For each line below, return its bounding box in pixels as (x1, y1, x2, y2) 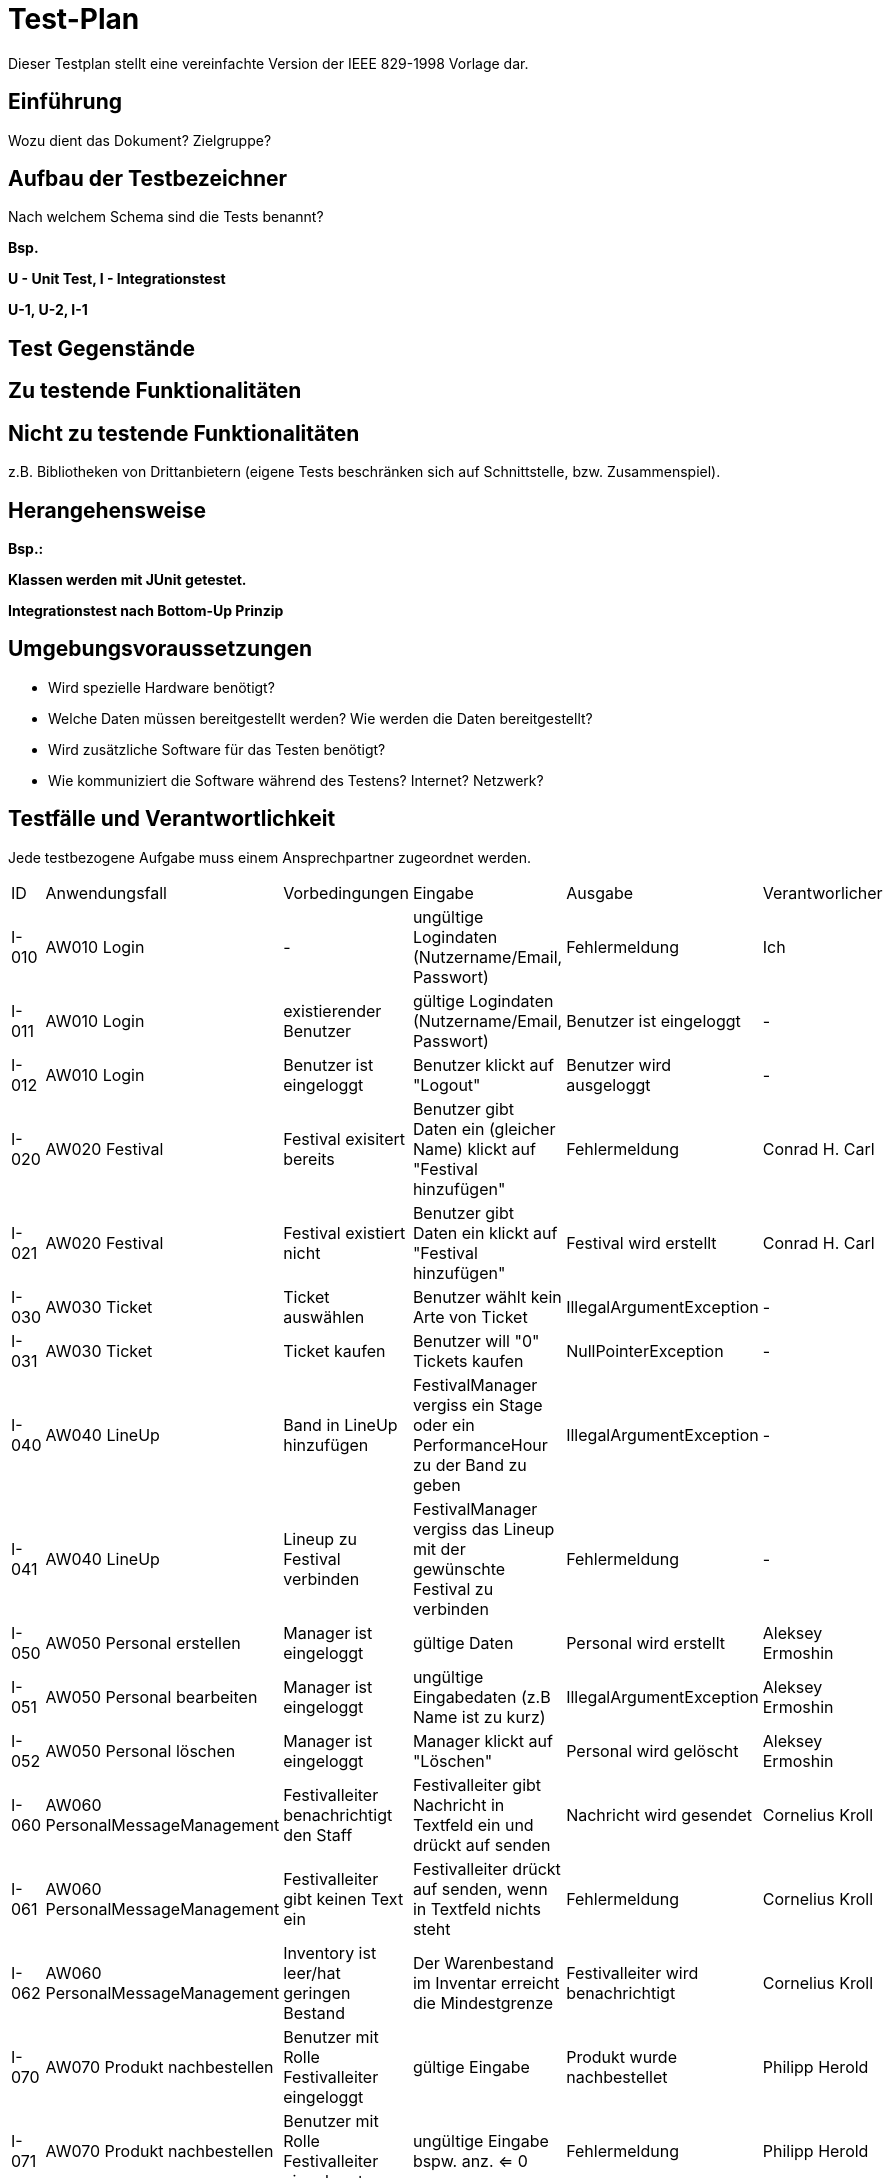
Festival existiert (283, 1222, 406, 1243)
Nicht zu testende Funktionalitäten (8, 420, 360, 446)
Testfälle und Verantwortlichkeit (8, 806, 336, 832)
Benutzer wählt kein (412, 1286, 562, 1307)
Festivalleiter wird (566, 1962, 699, 1983)
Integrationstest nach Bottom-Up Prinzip (8, 601, 284, 619)
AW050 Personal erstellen (45, 1632, 241, 1653)
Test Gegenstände (8, 335, 196, 361)
